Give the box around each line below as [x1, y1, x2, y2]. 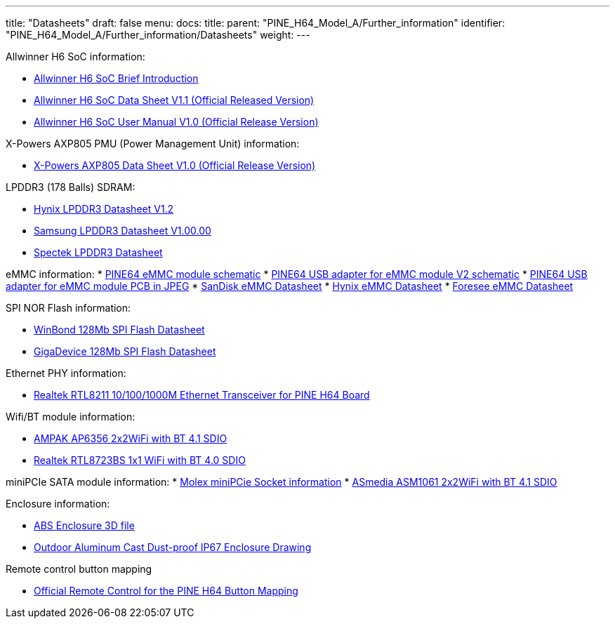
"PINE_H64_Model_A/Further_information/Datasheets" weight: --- [6, 29, 310, 41]
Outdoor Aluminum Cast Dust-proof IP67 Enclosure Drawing [34, 541, 312, 553]
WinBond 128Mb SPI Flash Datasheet [34, 324, 205, 336]
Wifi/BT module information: [6, 411, 135, 423]
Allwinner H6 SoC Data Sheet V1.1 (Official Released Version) [34, 94, 315, 106]
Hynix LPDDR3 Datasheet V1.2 [34, 203, 174, 215]
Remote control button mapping [6, 563, 152, 575]
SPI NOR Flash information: [6, 302, 131, 314]
